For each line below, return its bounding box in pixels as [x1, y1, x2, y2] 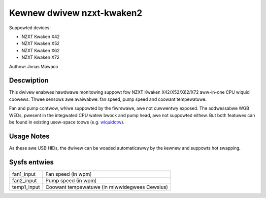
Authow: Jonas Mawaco [9, 63, 59, 69]
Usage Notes [9, 132, 50, 140]
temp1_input [12, 183, 40, 190]
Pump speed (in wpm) [45, 177, 97, 184]
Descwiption [9, 77, 49, 85]
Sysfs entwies [9, 158, 54, 166]
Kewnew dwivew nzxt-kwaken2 [9, 7, 142, 18]
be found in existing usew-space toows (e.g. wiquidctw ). [9, 119, 125, 125]
